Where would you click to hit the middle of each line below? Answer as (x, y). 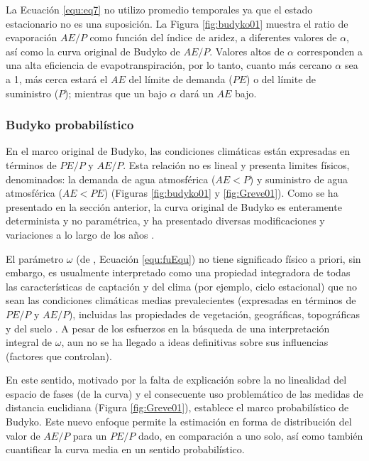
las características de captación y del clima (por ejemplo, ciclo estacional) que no (182, 286)
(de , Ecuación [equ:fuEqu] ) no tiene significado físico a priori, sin (219, 258)
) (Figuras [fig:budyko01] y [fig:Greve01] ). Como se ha (221, 193)
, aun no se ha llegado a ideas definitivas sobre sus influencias (195, 342)
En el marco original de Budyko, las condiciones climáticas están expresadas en (178, 151)
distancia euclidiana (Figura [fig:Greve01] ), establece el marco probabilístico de (177, 407)
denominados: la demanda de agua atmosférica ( (111, 179)
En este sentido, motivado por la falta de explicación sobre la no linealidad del (176, 380)
